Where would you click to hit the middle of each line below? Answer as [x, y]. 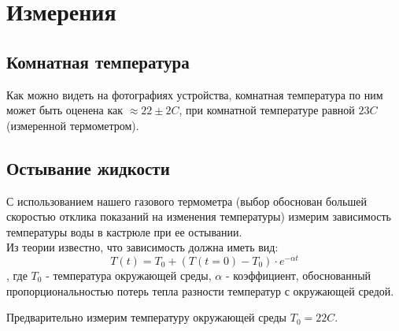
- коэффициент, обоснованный [298, 275]
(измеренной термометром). [73, 125]
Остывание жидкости [88, 167]
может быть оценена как [65, 110]
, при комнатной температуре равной [267, 110]
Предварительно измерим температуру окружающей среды [147, 317]
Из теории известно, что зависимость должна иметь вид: [142, 247]
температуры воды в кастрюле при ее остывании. [124, 231]
